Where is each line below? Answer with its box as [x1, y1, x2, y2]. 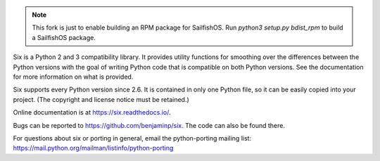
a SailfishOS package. [32, 33, 96, 41]
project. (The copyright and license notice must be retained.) [13, 95, 189, 103]
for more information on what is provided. [13, 72, 134, 81]
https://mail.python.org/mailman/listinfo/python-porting [13, 144, 174, 153]
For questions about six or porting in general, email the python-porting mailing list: [13, 134, 252, 142]
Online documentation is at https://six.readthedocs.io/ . [13, 108, 171, 117]
